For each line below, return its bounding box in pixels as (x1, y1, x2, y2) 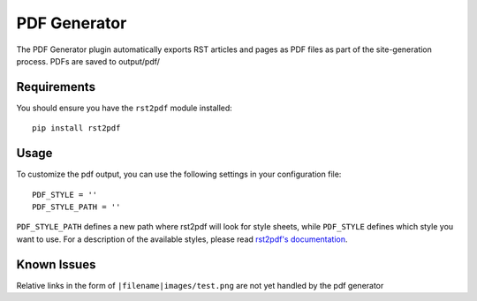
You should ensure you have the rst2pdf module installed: (16, 102, 233, 113)
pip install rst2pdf (32, 124, 121, 133)
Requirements (16, 79, 96, 94)
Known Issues (16, 257, 96, 272)
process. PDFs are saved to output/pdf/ (16, 56, 161, 66)
